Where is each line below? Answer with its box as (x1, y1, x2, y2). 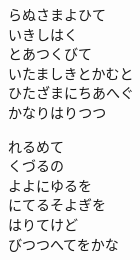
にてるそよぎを (8, 194, 106, 215)
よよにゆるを (8, 174, 92, 195)
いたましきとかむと (8, 62, 134, 83)
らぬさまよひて (8, 4, 106, 24)
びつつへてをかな (8, 233, 119, 254)
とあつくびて (8, 43, 92, 64)
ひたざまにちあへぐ (8, 82, 134, 103)
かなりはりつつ (8, 101, 107, 122)
